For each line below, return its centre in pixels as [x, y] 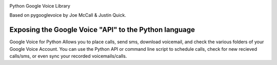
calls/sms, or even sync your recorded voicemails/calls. [68, 56]
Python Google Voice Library [40, 6]
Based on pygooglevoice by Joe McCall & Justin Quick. [68, 15]
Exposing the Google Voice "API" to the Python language [102, 30]
